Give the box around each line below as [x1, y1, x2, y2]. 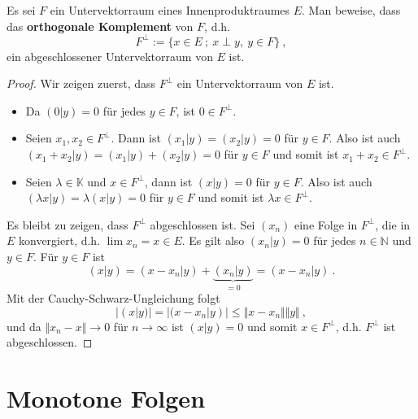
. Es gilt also [181, 232, 245, 249]
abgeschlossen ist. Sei [150, 216, 255, 233]
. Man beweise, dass [302, 2, 401, 18]
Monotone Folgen [7, 382, 206, 415]
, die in [375, 216, 411, 233]
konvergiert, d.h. [19, 232, 101, 249]
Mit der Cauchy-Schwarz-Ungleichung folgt [7, 290, 220, 307]
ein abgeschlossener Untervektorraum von [7, 47, 213, 64]
